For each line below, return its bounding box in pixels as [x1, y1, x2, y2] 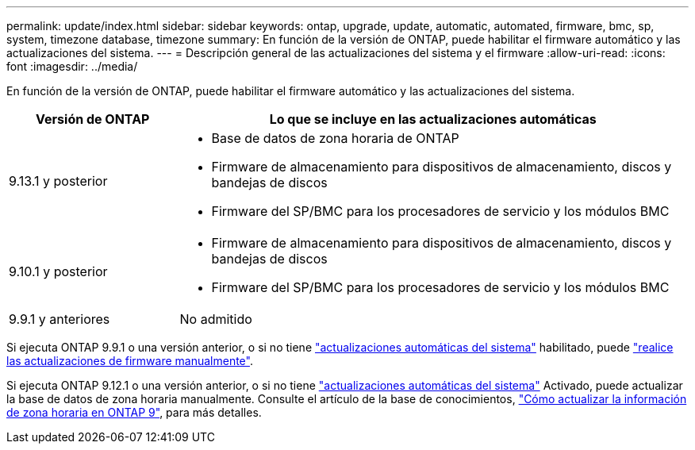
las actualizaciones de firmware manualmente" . [6, 354, 253, 367]
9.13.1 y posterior [9, 173, 108, 189]
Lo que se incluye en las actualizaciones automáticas [269, 111, 597, 127]
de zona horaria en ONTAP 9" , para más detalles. [6, 406, 262, 419]
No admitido [179, 311, 252, 327]
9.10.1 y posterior [9, 263, 108, 279]
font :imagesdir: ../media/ [6, 60, 138, 73]
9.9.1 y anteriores [9, 311, 110, 327]
